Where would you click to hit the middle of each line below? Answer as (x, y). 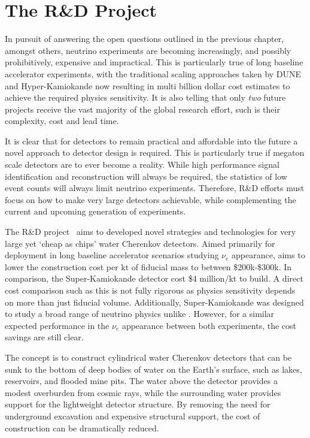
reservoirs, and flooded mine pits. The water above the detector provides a (141, 381)
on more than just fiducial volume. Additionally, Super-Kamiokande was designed (154, 302)
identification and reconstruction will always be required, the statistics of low (146, 176)
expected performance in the (57, 325)
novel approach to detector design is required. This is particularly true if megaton (155, 152)
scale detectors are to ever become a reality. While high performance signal (142, 164)
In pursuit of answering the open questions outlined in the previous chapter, (145, 39)
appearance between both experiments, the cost (209, 325)
